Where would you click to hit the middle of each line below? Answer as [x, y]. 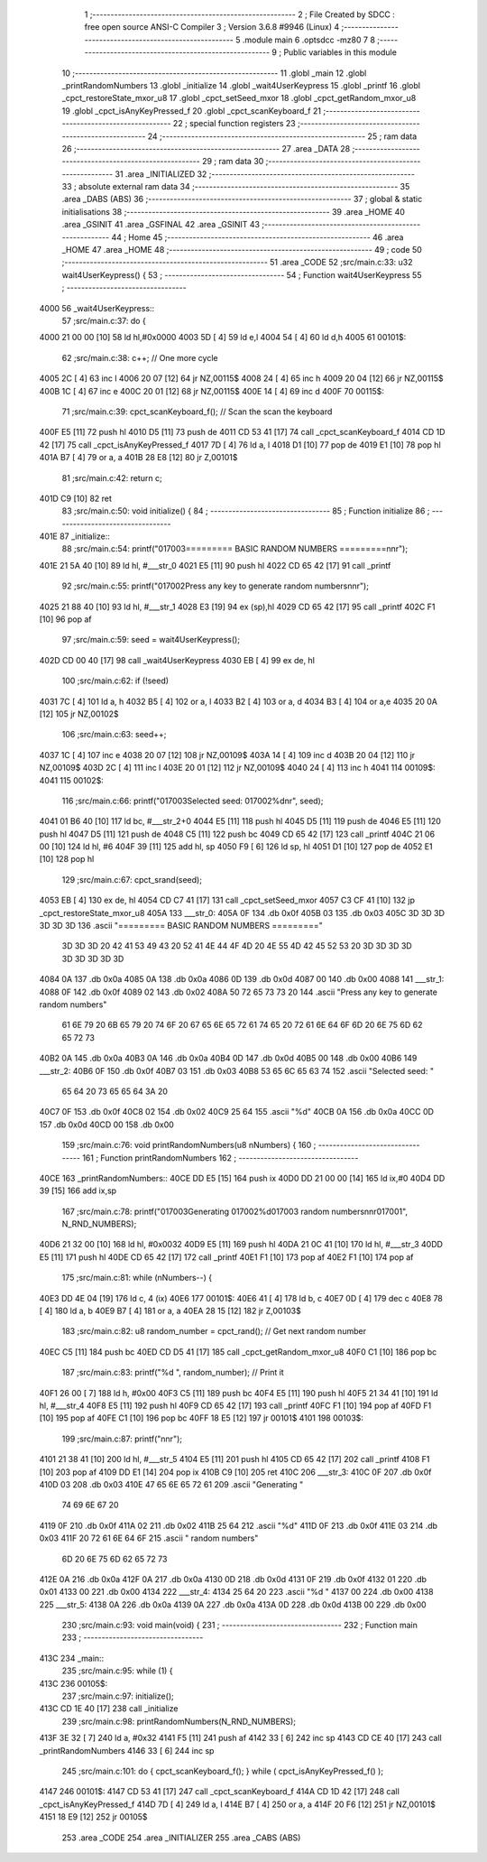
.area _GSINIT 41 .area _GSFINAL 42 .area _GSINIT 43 [161, 225]
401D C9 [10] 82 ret [76, 498]
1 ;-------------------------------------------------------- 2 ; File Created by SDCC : [240, 14]
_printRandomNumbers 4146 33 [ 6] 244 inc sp [127, 1750]
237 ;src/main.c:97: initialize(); [118, 1696]
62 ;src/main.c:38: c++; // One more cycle [140, 357]
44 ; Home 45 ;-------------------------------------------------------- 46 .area [257, 237]
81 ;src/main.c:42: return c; [112, 477]
